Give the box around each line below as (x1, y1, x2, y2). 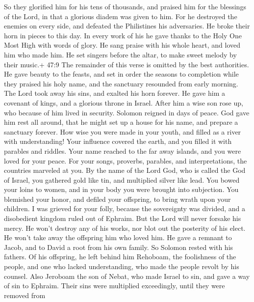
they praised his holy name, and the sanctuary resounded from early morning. (4, 78, 238, 88)
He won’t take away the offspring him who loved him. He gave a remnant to (4, 232, 232, 243)
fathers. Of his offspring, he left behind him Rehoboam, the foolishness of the (4, 251, 236, 262)
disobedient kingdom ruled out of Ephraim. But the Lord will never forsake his (4, 213, 241, 223)
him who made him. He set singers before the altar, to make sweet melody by (4, 49, 237, 59)
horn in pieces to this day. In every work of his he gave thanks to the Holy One (4, 30, 242, 40)
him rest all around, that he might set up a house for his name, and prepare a (4, 117, 238, 127)
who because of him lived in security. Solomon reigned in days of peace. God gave (4, 107, 250, 117)
